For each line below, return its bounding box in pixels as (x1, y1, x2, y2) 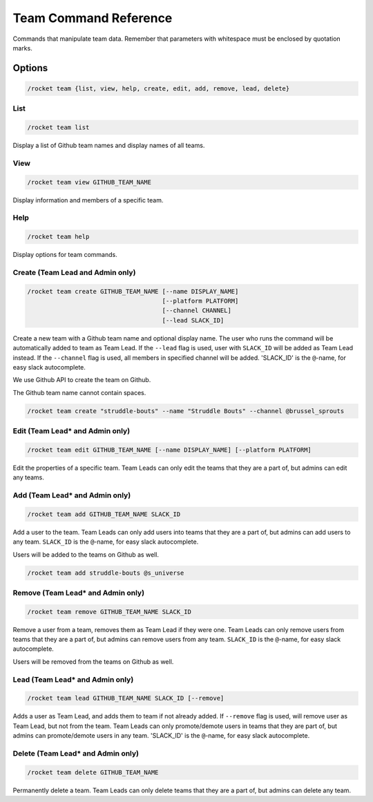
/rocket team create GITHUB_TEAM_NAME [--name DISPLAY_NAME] (27, 287, 239, 295)
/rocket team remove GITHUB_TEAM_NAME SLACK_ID (27, 608, 191, 615)
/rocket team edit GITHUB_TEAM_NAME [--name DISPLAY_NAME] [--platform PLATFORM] (27, 446, 312, 454)
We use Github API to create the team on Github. (12, 376, 151, 384)
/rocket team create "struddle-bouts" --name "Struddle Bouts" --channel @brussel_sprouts (27, 407, 345, 414)
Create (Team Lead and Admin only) (12, 267, 136, 277)
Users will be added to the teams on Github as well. (12, 550, 159, 559)
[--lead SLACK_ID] (162, 316, 224, 324)
